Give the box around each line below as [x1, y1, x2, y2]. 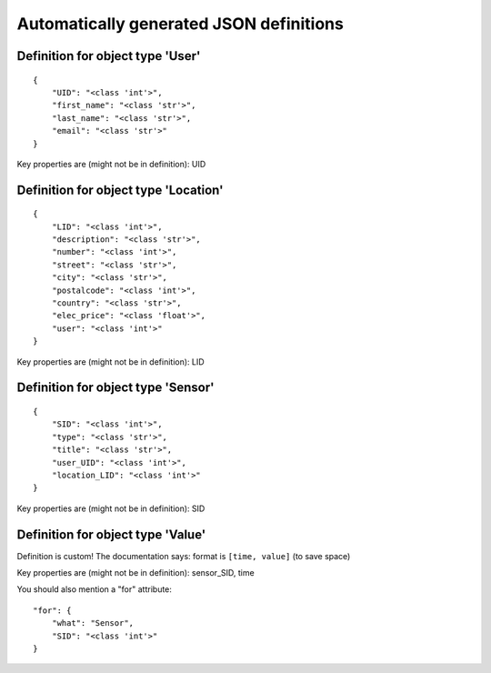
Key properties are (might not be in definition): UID [16, 158, 206, 169]
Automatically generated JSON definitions [16, 14, 345, 34]
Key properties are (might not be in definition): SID [16, 503, 205, 514]
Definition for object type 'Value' [16, 527, 206, 542]
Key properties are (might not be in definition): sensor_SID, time [16, 568, 255, 578]
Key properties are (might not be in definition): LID [16, 356, 205, 367]
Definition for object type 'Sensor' [16, 380, 215, 396]
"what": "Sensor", [51, 618, 135, 628]
